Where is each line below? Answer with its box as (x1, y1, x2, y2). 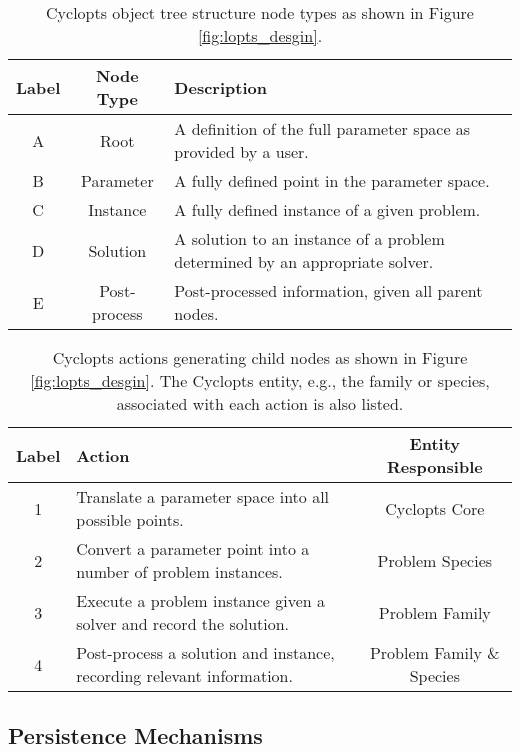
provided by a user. (174, 140, 309, 163)
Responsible (386, 455, 483, 478)
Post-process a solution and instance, (76, 641, 335, 664)
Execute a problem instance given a (76, 589, 326, 612)
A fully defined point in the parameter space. (174, 169, 490, 192)
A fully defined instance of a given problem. (174, 198, 481, 221)
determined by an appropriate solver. (174, 250, 434, 273)
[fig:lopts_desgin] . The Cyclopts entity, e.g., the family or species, (30, 369, 490, 392)
